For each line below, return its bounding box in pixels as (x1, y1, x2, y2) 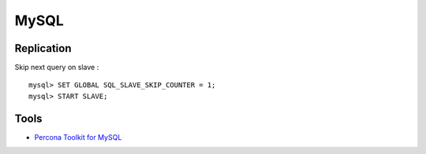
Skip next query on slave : (14, 63, 99, 72)
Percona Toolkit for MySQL (34, 132, 122, 141)
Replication (14, 42, 72, 55)
